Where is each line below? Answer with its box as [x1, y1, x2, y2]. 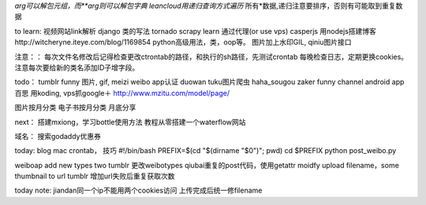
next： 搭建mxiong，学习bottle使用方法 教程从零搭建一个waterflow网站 [14, 117, 246, 126]
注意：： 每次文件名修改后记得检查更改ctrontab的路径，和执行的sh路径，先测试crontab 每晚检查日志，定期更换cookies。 [14, 52, 409, 61]
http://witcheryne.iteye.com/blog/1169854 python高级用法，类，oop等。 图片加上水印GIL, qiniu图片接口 [14, 38, 352, 47]
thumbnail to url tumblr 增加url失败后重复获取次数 [14, 171, 175, 181]
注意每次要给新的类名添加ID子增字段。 [14, 63, 140, 72]
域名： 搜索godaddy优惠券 [14, 131, 102, 141]
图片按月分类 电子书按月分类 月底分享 [14, 103, 136, 112]
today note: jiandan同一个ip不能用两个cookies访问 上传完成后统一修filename [14, 185, 263, 196]
